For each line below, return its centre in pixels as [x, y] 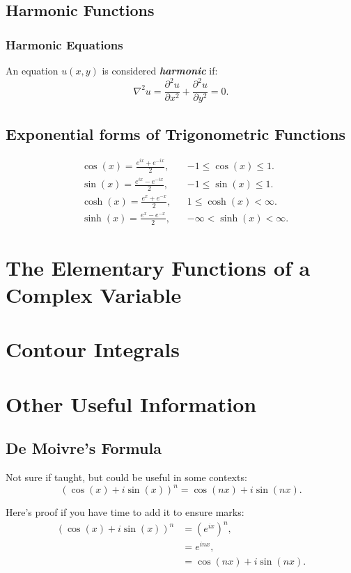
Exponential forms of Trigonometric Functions [176, 133]
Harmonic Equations [64, 44]
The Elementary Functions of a [158, 267]
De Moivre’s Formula [84, 448]
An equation [32, 70]
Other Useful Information [131, 403]
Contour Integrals [93, 349]
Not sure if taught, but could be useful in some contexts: [126, 477]
